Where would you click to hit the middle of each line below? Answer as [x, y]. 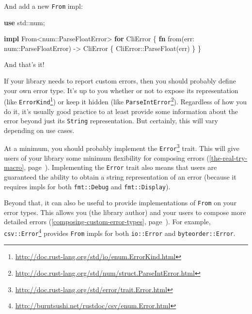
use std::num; [24, 22]
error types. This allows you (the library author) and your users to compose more [125, 212]
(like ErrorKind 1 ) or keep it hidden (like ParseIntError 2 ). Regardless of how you [125, 101]
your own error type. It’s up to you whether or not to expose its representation [121, 90]
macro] [14, 167]
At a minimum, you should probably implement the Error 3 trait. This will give [122, 148]
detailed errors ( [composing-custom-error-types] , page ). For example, [107, 222]
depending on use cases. [39, 130]
